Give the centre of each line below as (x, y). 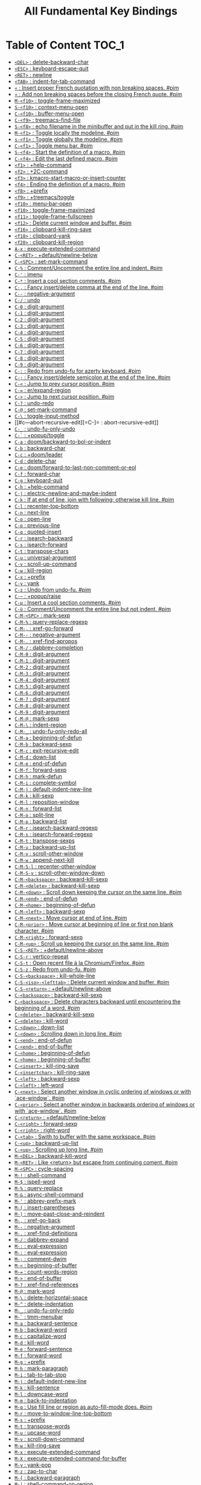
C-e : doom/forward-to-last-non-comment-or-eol (75, 467)
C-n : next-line (32, 512)
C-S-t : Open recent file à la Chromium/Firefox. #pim (79, 963)
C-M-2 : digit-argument (42, 667)
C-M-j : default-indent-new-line (53, 789)
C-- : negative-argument (45, 293)
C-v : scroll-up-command (46, 564)
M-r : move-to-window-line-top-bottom (63, 1413)
